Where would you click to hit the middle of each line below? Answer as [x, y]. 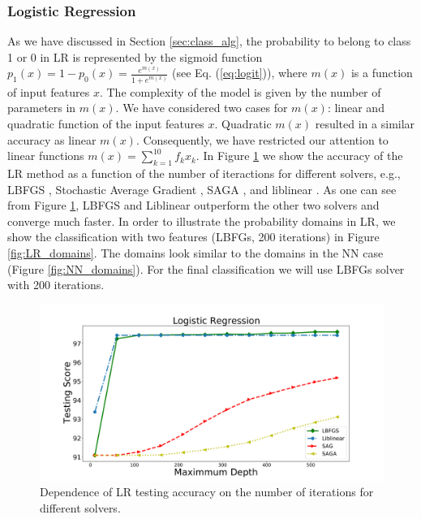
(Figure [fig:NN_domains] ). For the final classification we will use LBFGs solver [206, 268]
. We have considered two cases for [202, 108]
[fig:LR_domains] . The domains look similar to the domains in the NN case [195, 252]
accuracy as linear [52, 139]
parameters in [42, 108]
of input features [49, 91]
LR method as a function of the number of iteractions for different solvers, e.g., [204, 173]
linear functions [46, 156]
